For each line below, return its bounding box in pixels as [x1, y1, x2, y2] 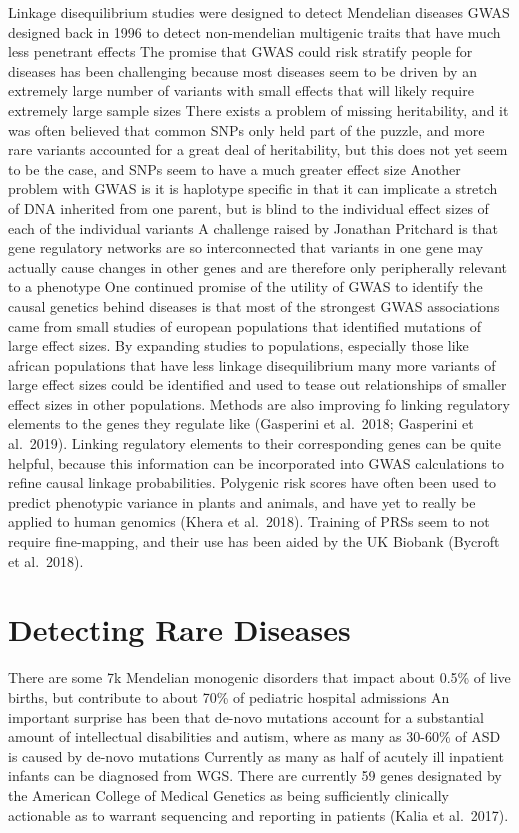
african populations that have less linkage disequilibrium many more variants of [8, 354, 496, 375]
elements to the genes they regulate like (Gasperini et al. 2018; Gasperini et [8, 413, 474, 434]
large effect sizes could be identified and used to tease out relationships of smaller [8, 374, 507, 395]
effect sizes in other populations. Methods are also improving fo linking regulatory [8, 393, 510, 414]
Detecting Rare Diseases [8, 609, 351, 650]
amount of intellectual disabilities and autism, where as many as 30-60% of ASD [8, 726, 501, 747]
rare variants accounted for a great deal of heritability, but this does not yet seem [8, 139, 508, 160]
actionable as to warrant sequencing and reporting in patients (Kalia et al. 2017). [8, 804, 509, 825]
